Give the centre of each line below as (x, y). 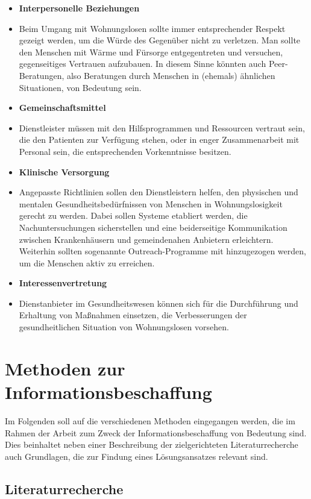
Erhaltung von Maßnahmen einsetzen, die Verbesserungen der (133, 315)
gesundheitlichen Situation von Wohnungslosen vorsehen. (124, 327)
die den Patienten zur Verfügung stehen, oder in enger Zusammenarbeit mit (159, 140)
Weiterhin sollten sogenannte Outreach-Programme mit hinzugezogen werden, (162, 251)
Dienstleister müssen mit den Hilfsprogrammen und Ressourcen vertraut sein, (162, 127)
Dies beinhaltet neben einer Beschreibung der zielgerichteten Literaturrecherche (152, 444)
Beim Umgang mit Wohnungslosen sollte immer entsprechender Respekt (152, 28)
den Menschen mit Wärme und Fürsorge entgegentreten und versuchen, (151, 52)
